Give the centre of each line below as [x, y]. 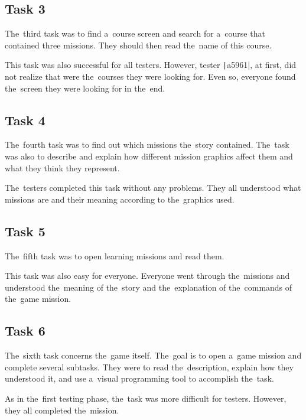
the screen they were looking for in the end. [85, 88]
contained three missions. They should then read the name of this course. [138, 45]
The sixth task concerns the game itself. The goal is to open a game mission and [153, 355]
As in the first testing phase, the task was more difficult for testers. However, [146, 398]
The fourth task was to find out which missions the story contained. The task [147, 144]
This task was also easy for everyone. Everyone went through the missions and [147, 276]
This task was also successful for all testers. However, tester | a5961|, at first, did [151, 65]
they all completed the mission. [62, 410]
